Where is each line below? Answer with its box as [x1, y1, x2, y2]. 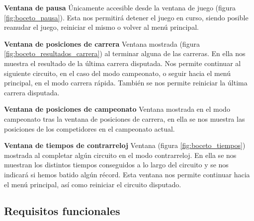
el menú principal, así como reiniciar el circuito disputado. [4, 179, 181, 189]
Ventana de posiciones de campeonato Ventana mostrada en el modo [4, 104, 230, 114]
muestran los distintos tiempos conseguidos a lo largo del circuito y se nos [4, 159, 229, 170]
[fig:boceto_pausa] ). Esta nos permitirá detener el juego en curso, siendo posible [4, 12, 249, 22]
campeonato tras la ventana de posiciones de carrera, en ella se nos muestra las [4, 113, 245, 124]
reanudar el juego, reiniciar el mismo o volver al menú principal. [4, 22, 199, 32]
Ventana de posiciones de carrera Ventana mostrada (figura [4, 38, 200, 49]
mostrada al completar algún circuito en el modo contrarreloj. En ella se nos [4, 149, 237, 160]
